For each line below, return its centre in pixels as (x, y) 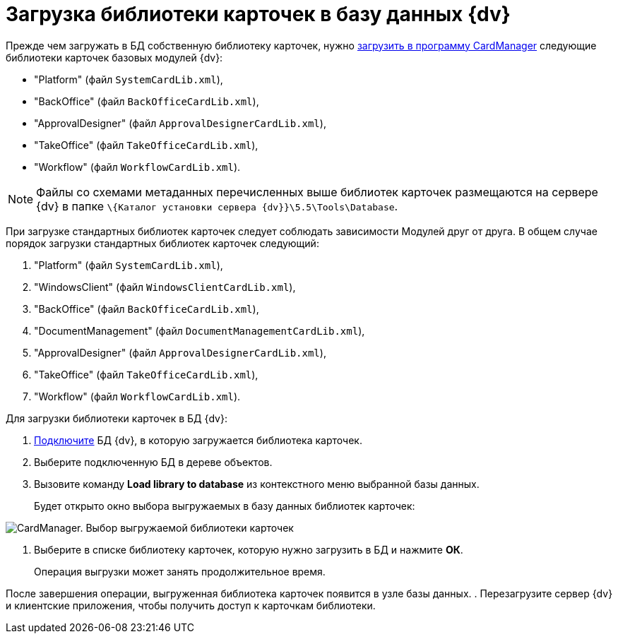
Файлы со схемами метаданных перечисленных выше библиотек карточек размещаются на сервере (317, 192)
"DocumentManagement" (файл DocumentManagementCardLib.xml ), (200, 330)
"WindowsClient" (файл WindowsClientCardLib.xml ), (165, 287)
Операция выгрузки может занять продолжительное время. (180, 571)
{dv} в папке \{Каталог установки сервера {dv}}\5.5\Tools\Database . (217, 206)
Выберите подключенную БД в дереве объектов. (153, 462)
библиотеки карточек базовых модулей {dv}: (114, 57)
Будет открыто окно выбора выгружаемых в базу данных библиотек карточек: (225, 506)
